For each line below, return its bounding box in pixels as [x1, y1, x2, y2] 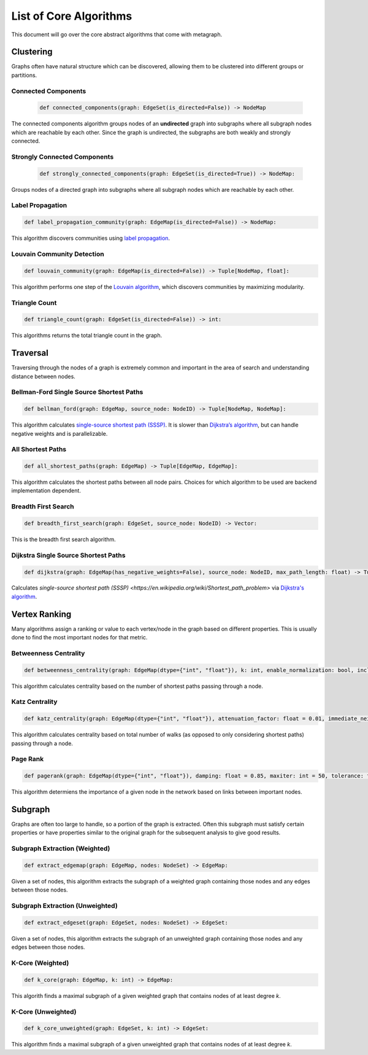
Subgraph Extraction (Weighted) [11, 844, 110, 853]
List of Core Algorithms [11, 9, 132, 23]
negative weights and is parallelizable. [11, 430, 108, 437]
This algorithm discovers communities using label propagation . [11, 234, 171, 242]
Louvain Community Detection [11, 250, 104, 258]
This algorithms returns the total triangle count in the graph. [11, 332, 163, 339]
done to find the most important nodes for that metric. [11, 634, 148, 641]
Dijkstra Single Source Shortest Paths [11, 551, 126, 559]
